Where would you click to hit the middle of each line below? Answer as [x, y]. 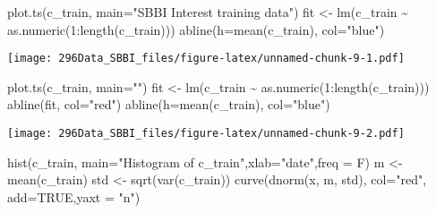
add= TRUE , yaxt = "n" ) [74, 196]
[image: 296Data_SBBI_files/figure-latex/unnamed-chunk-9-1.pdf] [206, 59]
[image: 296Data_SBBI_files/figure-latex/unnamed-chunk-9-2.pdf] [206, 134]
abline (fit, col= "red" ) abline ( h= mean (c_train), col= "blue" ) [169, 104]
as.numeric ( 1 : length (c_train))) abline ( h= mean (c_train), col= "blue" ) [196, 29]
